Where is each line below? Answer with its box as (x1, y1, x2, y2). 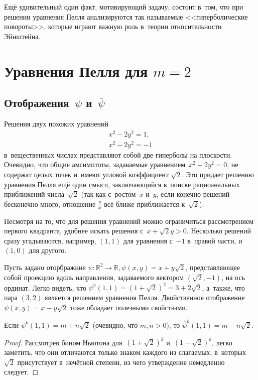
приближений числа (4, 189, 65, 199)
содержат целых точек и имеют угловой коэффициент (4, 169, 169, 179)
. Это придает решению (182, 169, 254, 179)
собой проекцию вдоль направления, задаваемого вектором (4, 272, 184, 282)
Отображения (4, 95, 69, 110)
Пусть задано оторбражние (4, 262, 86, 272)
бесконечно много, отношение (4, 198, 96, 209)
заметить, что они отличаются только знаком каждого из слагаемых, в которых (4, 347, 246, 357)
